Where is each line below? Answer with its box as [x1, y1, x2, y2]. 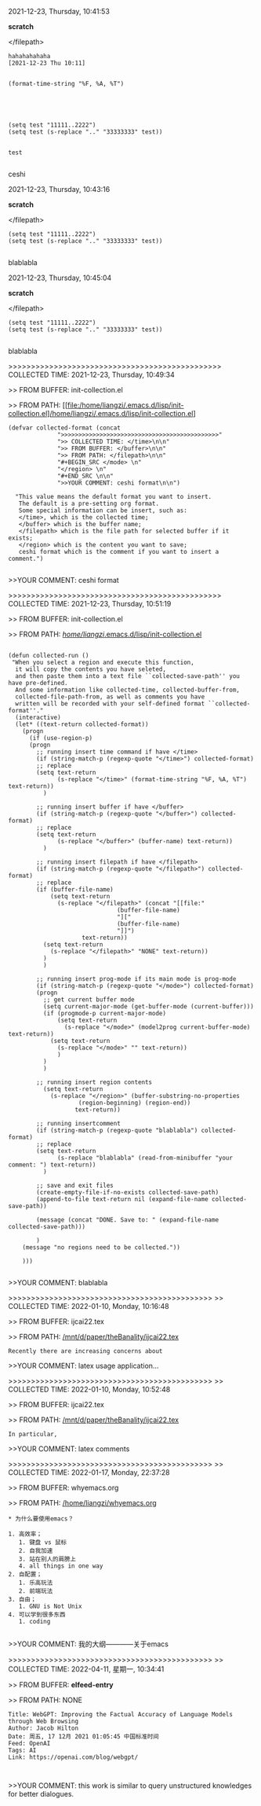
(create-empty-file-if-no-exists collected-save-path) [36, 1189, 219, 1196]
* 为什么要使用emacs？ [8, 1515, 74, 1523]
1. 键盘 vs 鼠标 [18, 1539, 67, 1546]
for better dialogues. [8, 1789, 74, 1798]
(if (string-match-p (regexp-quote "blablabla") [36, 1126, 198, 1134]
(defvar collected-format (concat [8, 424, 121, 432]
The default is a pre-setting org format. [18, 499, 159, 507]
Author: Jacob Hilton [8, 1724, 79, 1732]
